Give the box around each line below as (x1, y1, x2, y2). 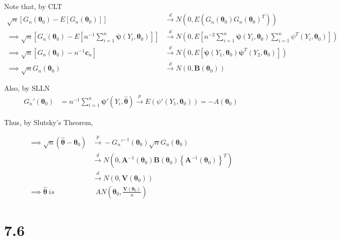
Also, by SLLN (4, 83, 50, 93)
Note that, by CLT (4, 1, 62, 11)
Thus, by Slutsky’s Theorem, (4, 116, 93, 127)
